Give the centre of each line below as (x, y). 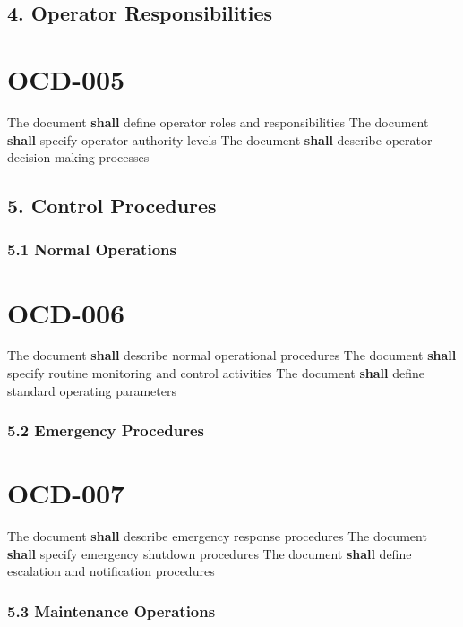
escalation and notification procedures (111, 571)
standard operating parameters (92, 390)
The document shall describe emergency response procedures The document (217, 536)
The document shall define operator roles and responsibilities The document (218, 121)
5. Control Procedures (112, 206)
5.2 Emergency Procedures (106, 430)
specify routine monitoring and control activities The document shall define (216, 373)
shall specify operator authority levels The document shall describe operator (220, 139)
